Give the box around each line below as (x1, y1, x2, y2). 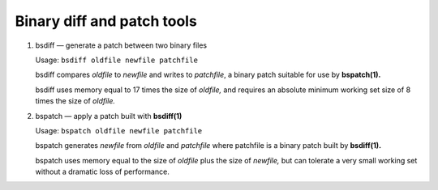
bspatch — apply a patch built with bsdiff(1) (35, 111, 182, 120)
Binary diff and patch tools (15, 12, 198, 30)
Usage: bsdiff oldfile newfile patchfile (35, 55, 199, 65)
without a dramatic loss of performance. (35, 167, 170, 177)
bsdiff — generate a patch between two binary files (35, 40, 207, 50)
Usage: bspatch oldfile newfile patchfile (35, 125, 203, 135)
